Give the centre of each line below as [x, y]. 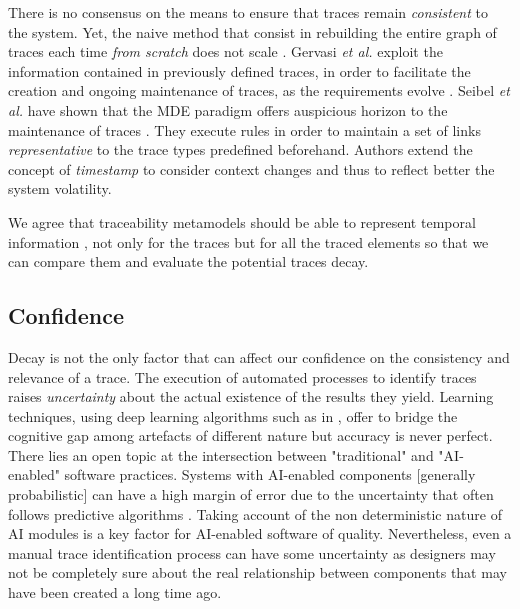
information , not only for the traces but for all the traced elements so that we [248, 241]
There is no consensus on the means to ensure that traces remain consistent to [248, 12]
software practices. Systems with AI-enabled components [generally [270, 474]
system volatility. [60, 188]
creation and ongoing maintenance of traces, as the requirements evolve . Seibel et [259, 90]
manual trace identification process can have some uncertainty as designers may [252, 552]
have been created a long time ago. [115, 592]
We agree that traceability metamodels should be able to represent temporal [242, 221]
